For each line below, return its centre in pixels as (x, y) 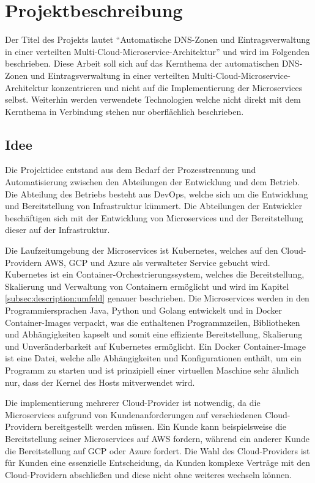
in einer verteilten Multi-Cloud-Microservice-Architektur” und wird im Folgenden (157, 51)
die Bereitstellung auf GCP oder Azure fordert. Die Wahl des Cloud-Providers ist (157, 450)
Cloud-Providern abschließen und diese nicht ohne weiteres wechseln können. (148, 474)
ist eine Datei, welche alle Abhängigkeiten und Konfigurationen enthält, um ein (153, 358)
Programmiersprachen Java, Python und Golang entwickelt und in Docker (144, 310)
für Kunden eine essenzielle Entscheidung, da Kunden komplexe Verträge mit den (158, 463)
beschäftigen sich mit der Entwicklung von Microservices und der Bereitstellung (154, 217)
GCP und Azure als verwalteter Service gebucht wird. (169, 262)
